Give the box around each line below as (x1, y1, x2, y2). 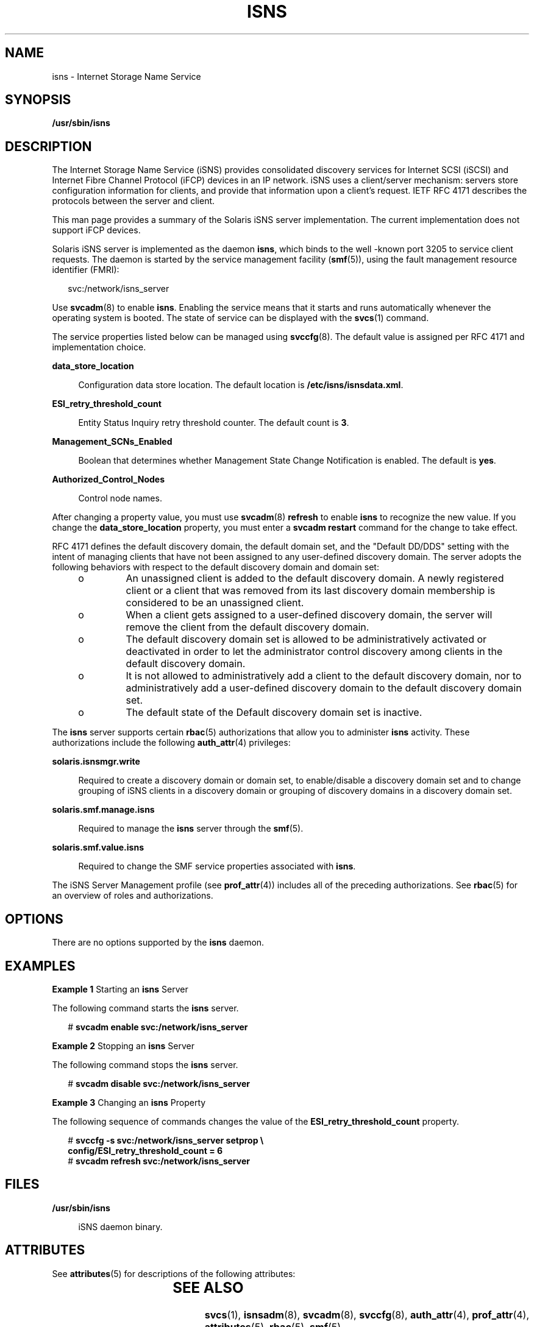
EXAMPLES (5, 958, 76, 974)
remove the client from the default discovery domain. (126, 621, 369, 634)
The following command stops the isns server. (52, 1059, 238, 1070)
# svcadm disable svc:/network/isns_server (68, 1078, 250, 1089)
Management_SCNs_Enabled (52, 436, 173, 447)
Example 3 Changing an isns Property (52, 1097, 206, 1108)
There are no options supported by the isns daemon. (52, 937, 265, 948)
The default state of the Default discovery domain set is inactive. (126, 706, 422, 719)
